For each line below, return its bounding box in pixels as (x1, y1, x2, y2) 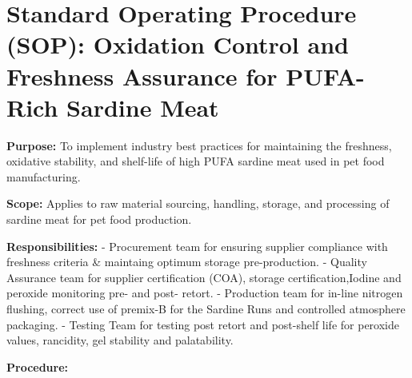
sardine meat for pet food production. (6, 211, 192, 228)
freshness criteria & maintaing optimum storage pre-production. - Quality (6, 253, 367, 270)
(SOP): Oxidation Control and (6, 28, 349, 61)
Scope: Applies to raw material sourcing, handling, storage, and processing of (6, 195, 390, 212)
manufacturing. (6, 168, 81, 185)
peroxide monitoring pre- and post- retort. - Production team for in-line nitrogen (6, 284, 403, 301)
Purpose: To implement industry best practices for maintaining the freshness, (6, 137, 392, 153)
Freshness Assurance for (6, 59, 278, 92)
